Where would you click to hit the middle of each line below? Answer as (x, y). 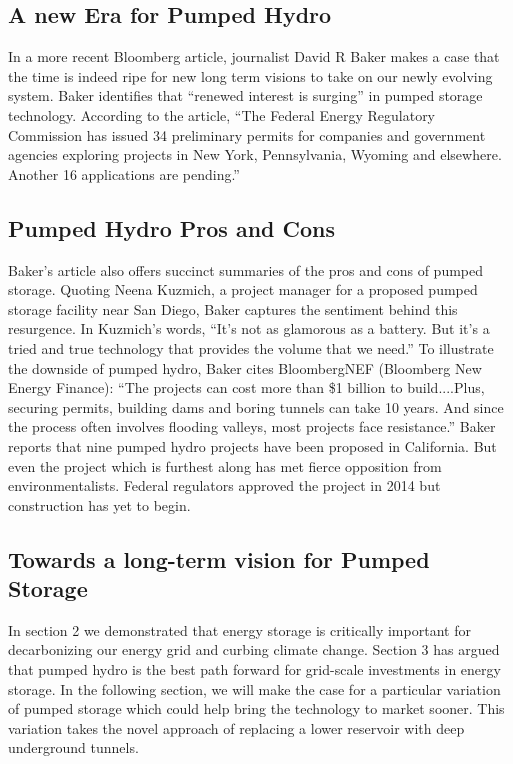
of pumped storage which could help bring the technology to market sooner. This (256, 708)
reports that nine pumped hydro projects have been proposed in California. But (252, 445)
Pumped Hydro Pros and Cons (172, 227)
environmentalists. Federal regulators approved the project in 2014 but (224, 485)
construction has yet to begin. (99, 504)
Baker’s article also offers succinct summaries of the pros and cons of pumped (246, 269)
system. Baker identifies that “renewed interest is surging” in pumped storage (245, 95)
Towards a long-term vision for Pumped (219, 558)
